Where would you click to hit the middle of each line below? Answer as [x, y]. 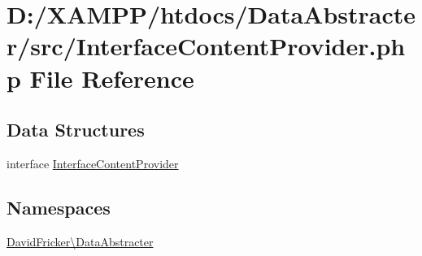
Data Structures [76, 130]
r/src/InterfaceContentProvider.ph [206, 46]
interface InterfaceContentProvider [93, 163]
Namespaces [59, 207]
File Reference [112, 78]
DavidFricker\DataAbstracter [80, 241]
